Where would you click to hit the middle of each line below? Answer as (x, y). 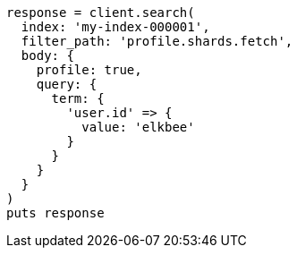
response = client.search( (101, 13)
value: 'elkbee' (138, 127)
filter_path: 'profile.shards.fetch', (157, 41)
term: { (78, 98)
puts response (55, 213)
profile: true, (89, 70)
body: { (47, 55)
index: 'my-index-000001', (115, 27)
